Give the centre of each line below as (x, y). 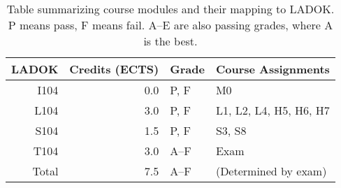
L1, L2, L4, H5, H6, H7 (273, 110)
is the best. (170, 41)
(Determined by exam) (271, 171)
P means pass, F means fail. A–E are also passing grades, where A (170, 25)
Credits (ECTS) (114, 69)
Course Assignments (273, 69)
